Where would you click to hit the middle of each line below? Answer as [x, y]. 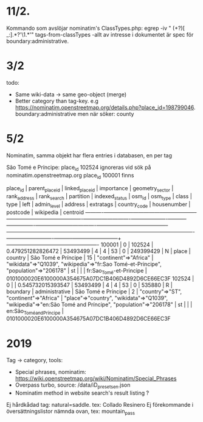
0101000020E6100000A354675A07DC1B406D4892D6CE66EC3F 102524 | [100, 278]
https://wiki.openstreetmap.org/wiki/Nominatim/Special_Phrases [96, 379]
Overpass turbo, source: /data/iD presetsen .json [73, 386]
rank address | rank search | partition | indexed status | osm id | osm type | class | [99, 197]
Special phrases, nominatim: [50, 372]
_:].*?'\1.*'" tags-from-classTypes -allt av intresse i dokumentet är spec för [100, 34]
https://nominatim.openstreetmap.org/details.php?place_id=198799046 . [105, 107]
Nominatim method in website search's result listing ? [82, 393]
